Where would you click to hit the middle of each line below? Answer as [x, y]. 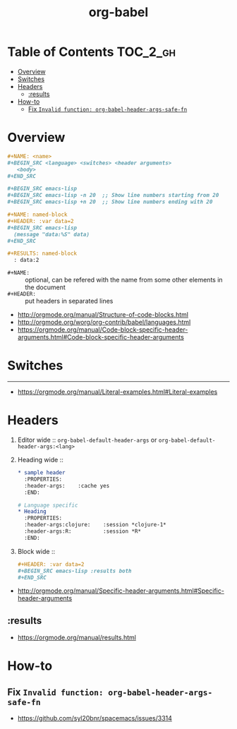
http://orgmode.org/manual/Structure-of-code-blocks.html [103, 315]
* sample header [41, 473]
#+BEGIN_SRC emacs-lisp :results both [74, 571]
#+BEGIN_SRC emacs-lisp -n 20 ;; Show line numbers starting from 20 [113, 195]
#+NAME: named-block [38, 215]
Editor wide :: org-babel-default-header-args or [87, 440]
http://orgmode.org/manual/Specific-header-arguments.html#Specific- [121, 591]
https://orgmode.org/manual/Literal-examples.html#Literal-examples [117, 392]
